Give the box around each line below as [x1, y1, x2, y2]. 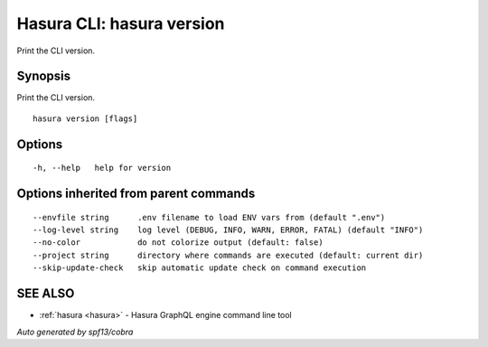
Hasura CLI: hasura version [16, 14, 225, 33]
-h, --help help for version [33, 163, 172, 173]
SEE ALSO [16, 286, 75, 302]
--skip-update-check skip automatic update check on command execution [33, 263, 367, 273]
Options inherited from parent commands [16, 186, 256, 202]
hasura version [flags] [33, 113, 138, 124]
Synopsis [16, 69, 71, 84]
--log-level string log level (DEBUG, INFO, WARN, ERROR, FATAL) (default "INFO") [33, 225, 424, 235]
